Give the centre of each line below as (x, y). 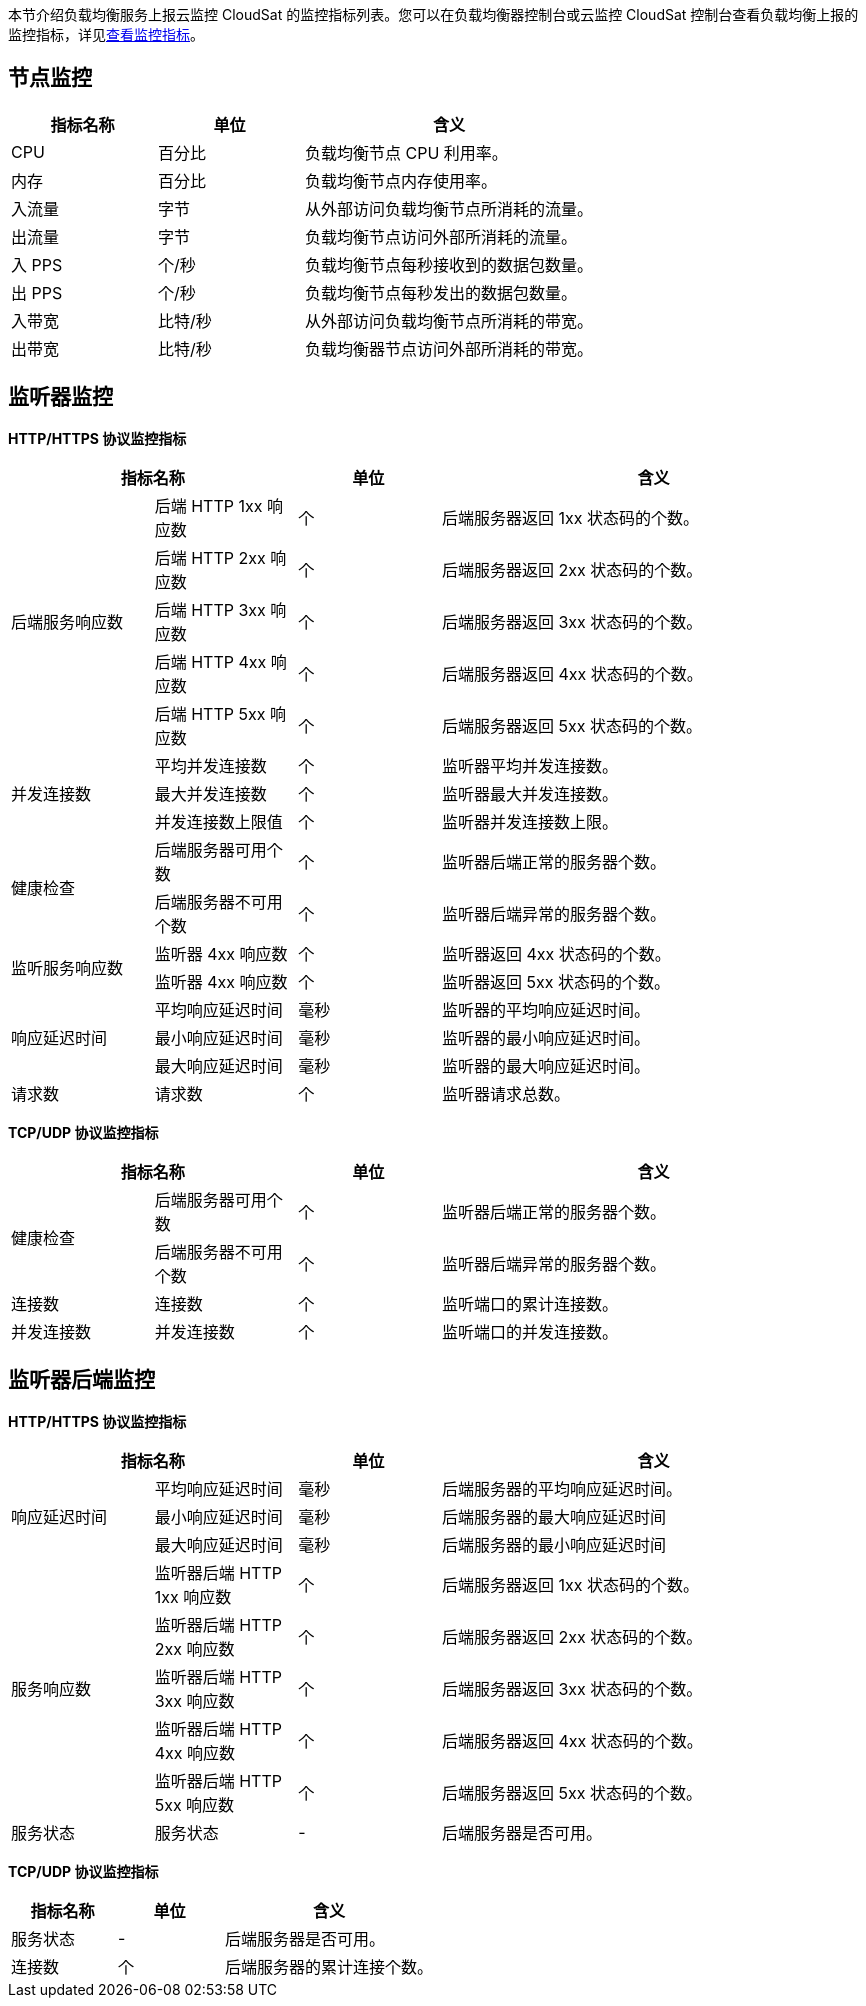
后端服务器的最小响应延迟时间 (553, 1544)
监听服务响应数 (67, 967)
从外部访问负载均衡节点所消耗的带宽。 (449, 320)
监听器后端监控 (81, 1380)
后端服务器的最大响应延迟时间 (553, 1516)
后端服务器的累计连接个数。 (329, 1966)
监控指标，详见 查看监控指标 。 (106, 34)
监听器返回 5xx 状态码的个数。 (555, 981)
